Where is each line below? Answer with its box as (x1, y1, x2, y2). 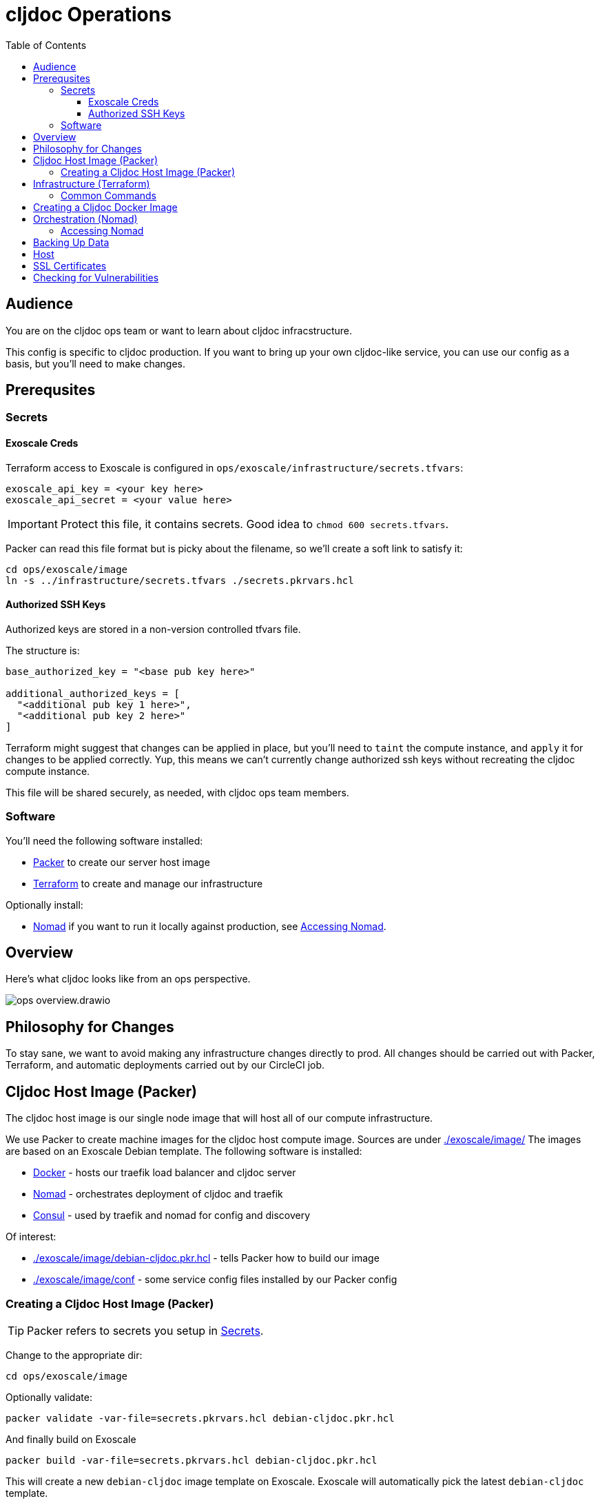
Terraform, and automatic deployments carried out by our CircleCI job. (6, 1059, 325, 1071)
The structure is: (6, 644, 80, 656)
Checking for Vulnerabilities (33, 271, 159, 283)
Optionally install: (6, 898, 83, 911)
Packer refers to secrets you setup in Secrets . (27, 1323, 264, 1338)
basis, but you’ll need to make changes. (6, 357, 185, 370)
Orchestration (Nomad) (33, 212, 138, 225)
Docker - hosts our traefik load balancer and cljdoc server (33, 1167, 296, 1179)
